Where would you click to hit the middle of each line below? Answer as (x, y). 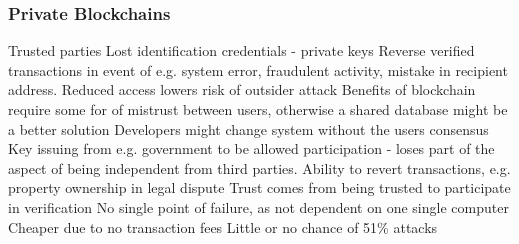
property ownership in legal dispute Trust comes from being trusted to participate (259, 187)
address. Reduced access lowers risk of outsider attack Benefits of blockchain (242, 89)
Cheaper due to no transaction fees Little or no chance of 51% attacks (223, 226)
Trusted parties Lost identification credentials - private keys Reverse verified (241, 50)
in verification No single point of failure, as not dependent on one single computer (258, 206)
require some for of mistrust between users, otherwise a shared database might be (258, 109)
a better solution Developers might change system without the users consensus (248, 128)
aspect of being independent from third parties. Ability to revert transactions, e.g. (259, 167)
